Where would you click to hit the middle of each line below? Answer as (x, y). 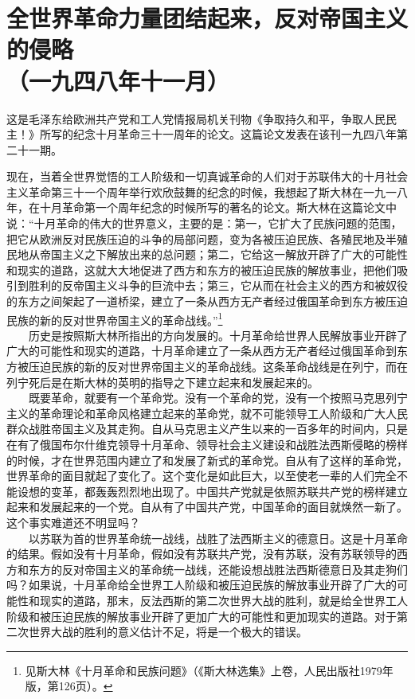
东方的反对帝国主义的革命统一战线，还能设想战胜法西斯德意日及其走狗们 (218, 569)
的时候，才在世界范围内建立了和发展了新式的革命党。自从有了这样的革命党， (207, 460)
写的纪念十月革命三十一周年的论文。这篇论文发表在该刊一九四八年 (223, 134)
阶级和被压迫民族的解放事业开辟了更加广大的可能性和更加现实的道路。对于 (202, 616)
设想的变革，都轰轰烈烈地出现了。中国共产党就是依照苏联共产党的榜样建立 (212, 491)
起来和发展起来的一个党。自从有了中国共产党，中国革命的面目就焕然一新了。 (207, 507)
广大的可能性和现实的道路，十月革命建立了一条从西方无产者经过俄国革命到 (202, 351)
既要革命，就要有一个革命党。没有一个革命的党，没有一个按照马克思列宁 (218, 398)
